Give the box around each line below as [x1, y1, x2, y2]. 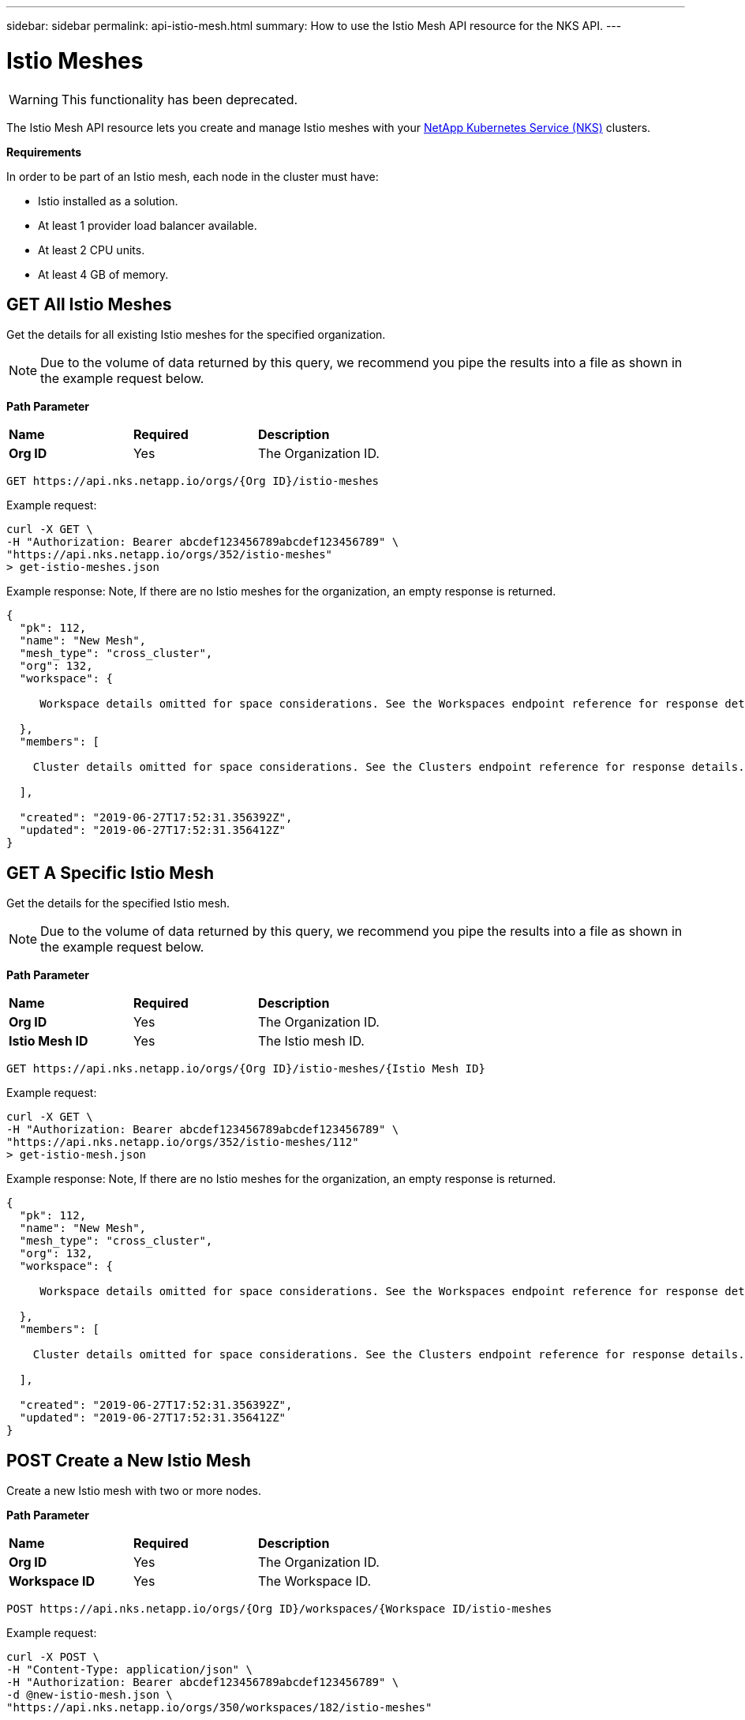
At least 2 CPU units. [38, 242, 145, 257]
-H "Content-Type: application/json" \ [6, 1663, 253, 1677]
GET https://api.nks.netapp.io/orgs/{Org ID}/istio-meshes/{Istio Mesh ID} [6, 1062, 485, 1076]
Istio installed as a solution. [38, 193, 178, 208]
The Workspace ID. [257, 1573, 372, 1590]
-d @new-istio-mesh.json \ [6, 1688, 173, 1702]
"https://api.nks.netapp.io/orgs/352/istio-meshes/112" [6, 1136, 359, 1149]
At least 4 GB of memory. [38, 267, 169, 281]
